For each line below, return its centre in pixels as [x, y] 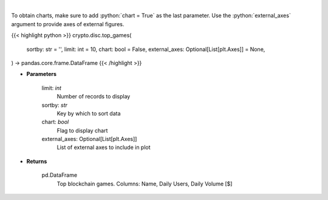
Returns [37, 161]
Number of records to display [94, 97]
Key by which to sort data [89, 113]
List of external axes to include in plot [104, 147]
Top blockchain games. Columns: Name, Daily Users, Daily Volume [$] [145, 184]
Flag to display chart [82, 130]
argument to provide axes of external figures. [68, 24]
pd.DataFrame [60, 175]
